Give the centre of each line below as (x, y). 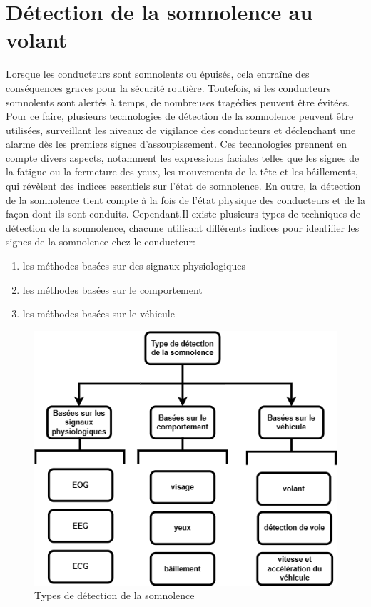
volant (37, 40)
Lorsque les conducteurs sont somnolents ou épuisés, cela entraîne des (158, 74)
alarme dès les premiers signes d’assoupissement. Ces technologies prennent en (177, 144)
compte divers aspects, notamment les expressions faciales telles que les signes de (183, 157)
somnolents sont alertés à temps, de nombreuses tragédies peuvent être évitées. (178, 102)
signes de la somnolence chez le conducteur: (101, 241)
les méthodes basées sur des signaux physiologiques (134, 266)
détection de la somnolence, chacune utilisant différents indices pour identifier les (183, 227)
